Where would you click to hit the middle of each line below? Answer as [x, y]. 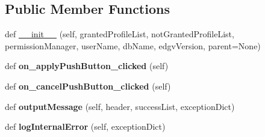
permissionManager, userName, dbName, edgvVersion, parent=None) [133, 45]
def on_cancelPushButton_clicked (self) [88, 86]
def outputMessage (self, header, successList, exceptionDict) [120, 106]
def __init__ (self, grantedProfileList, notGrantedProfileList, [120, 34]
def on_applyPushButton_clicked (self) [87, 66]
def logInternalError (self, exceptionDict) [85, 126]
